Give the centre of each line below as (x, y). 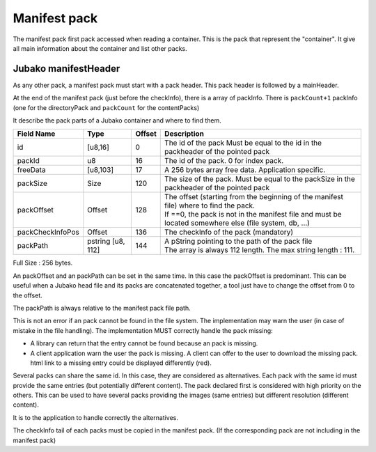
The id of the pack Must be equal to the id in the (243, 143)
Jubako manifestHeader (66, 69)
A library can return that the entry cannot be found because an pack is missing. (144, 343)
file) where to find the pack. (210, 205)
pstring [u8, (106, 242)
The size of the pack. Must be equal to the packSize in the (260, 179)
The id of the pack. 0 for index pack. (224, 161)
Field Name (36, 134)
